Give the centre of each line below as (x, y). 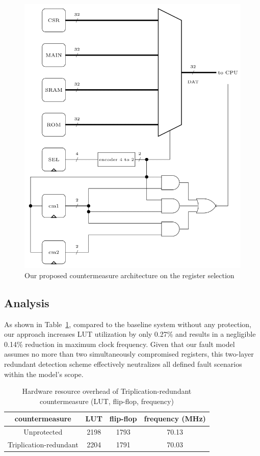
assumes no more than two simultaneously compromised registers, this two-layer (129, 354)
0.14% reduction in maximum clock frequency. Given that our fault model (120, 344)
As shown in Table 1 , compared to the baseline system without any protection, (128, 324)
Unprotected (43, 432)
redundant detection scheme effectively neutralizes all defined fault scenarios (123, 364)
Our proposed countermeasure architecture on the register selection (129, 275)
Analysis (27, 302)
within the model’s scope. (44, 374)
